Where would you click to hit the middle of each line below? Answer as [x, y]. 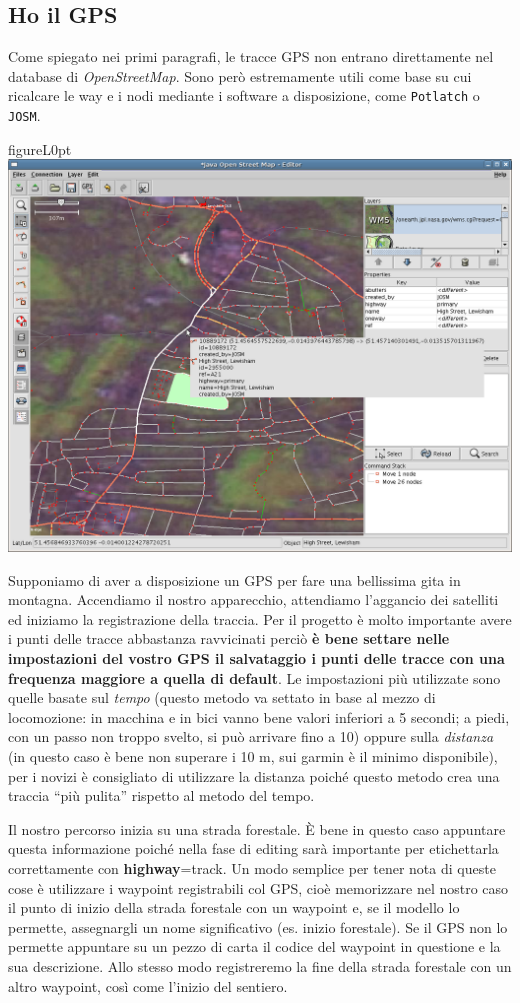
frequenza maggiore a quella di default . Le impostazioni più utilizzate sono [254, 677]
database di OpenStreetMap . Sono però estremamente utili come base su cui [240, 75]
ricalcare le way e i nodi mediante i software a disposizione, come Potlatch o [244, 95]
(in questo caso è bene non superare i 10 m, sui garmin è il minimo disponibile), [253, 756]
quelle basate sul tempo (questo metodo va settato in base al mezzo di [222, 697]
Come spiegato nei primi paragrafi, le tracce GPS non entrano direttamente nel [251, 56]
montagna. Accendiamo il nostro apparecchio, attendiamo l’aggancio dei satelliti [253, 599]
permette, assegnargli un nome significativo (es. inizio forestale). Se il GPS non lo [258, 926]
